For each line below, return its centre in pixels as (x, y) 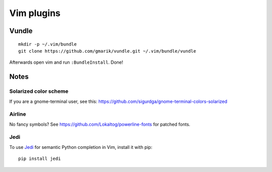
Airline (18, 114)
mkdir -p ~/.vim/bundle (48, 44)
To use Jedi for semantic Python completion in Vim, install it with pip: (81, 147)
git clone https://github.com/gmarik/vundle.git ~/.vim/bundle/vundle (107, 51)
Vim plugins (35, 13)
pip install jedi (40, 159)
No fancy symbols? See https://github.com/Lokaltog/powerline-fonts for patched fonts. (100, 124)
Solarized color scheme (39, 91)
